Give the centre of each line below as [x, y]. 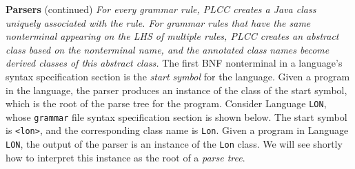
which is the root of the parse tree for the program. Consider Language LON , [166, 103]
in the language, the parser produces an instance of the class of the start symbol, [176, 90]
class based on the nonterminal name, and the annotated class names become [168, 49]
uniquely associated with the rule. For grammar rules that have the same [158, 22]
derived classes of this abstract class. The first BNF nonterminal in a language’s [174, 63]
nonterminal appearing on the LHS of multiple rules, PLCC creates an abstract [172, 36]
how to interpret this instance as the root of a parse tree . [125, 157]
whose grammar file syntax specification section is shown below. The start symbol [176, 116]
